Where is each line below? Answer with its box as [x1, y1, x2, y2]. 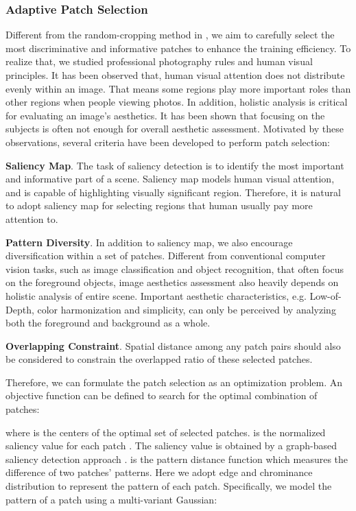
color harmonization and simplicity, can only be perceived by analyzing [37, 302, 336, 316]
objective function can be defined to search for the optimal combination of [5, 388, 318, 403]
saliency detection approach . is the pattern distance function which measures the [5, 451, 348, 466]
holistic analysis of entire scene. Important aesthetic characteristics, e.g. [5, 288, 307, 302]
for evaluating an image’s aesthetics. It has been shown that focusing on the [5, 108, 325, 122]
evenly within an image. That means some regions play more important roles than [5, 81, 351, 95]
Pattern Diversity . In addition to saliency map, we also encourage [5, 235, 293, 249]
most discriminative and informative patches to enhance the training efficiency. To [5, 40, 351, 55]
